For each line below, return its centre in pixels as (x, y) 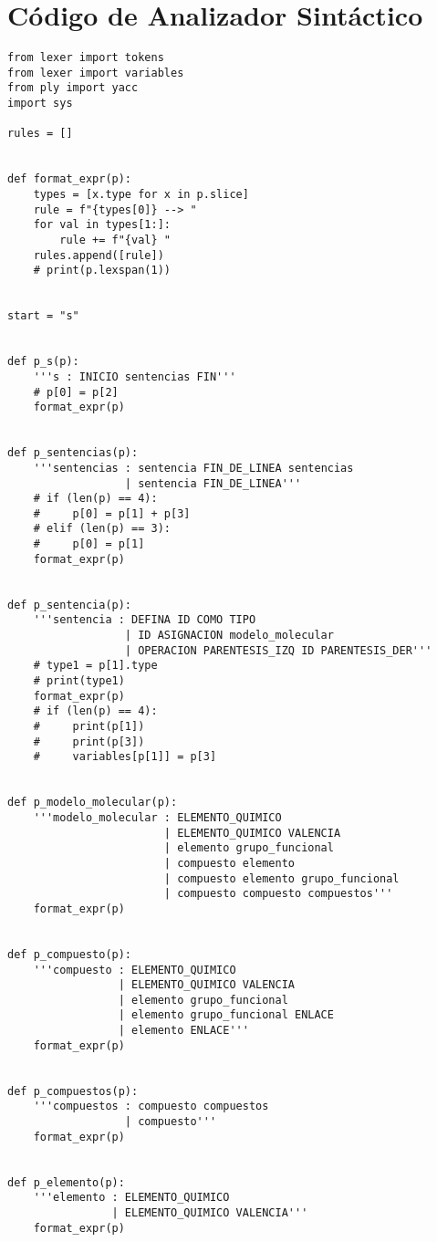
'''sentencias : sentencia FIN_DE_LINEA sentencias (193, 468)
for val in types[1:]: (102, 225)
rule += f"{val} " (115, 240)
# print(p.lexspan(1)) (102, 271)
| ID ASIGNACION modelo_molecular (229, 636)
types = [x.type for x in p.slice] (141, 195)
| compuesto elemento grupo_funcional (281, 878)
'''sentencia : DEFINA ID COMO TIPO (145, 620)
